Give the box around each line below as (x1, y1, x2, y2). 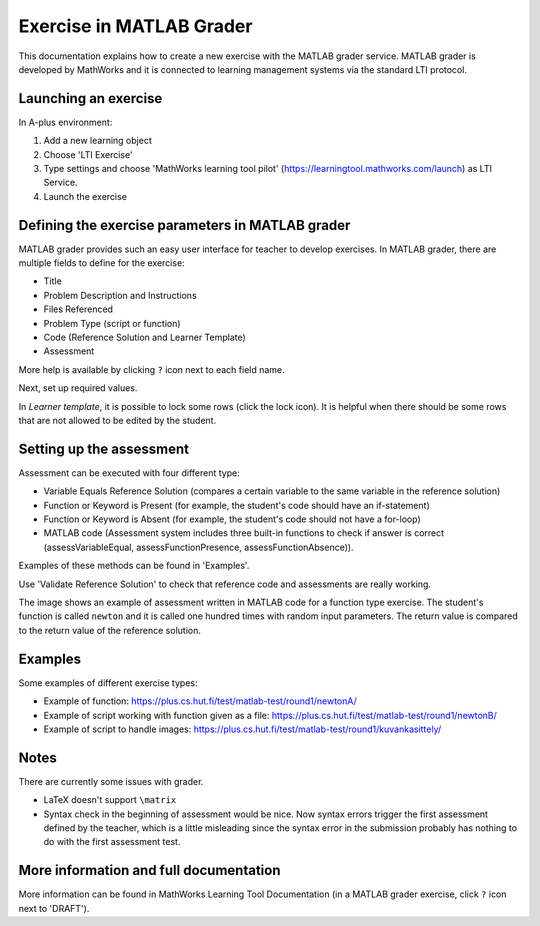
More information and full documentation (18, 862, 281, 879)
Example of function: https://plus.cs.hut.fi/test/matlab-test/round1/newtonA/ (43, 695, 357, 707)
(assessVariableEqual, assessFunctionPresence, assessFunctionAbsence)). (43, 541, 354, 553)
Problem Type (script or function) (43, 317, 181, 329)
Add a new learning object (43, 135, 152, 147)
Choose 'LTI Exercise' (43, 148, 134, 160)
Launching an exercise (18, 90, 163, 107)
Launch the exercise (43, 190, 127, 202)
